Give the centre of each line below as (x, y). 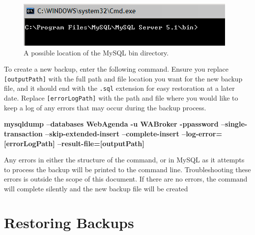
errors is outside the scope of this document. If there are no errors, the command (126, 179)
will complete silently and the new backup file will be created (96, 188)
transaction (23, 133)
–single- (234, 124)
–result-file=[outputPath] (101, 143)
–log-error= (202, 133)
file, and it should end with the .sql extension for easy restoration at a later (119, 88)
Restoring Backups (69, 222)
